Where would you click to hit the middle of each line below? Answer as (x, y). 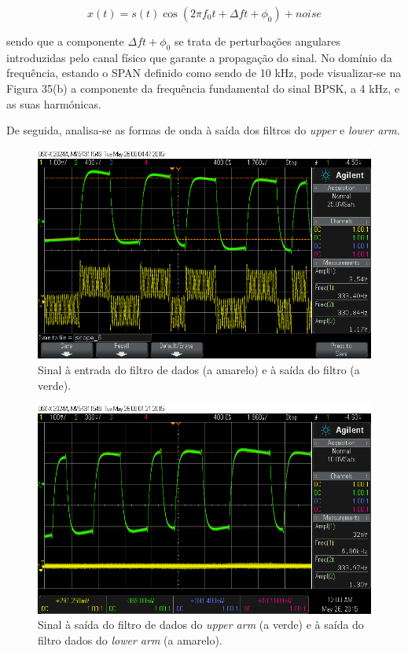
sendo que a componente (65, 41)
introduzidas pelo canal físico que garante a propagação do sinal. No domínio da (199, 57)
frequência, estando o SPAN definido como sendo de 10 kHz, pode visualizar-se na (204, 73)
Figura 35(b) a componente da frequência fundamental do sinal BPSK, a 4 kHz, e (203, 88)
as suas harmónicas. (54, 103)
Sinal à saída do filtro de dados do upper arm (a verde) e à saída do (201, 625)
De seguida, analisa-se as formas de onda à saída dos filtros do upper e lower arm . (203, 130)
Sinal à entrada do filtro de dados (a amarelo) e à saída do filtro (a (199, 369)
